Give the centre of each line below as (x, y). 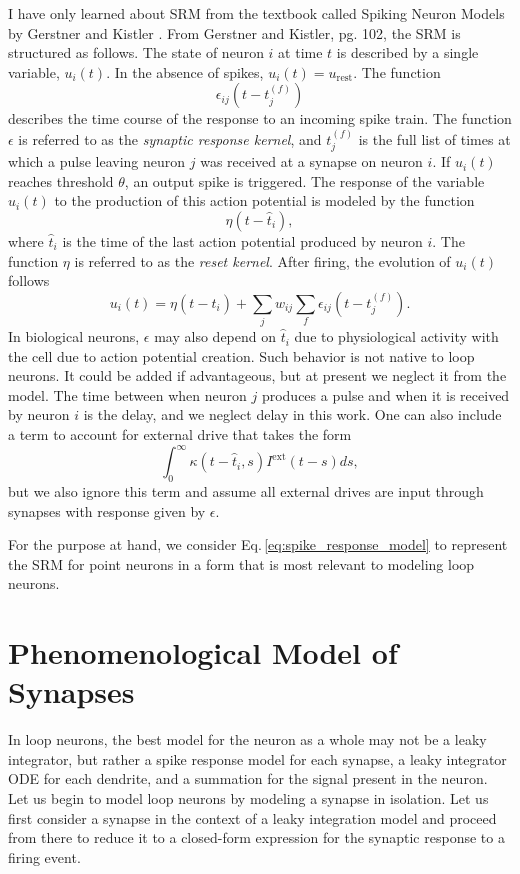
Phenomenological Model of (203, 652)
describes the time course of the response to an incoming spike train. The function (260, 118)
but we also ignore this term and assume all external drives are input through (246, 490)
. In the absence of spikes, (185, 71)
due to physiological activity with (396, 336)
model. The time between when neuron (127, 394)
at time (300, 52)
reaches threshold (61, 180)
